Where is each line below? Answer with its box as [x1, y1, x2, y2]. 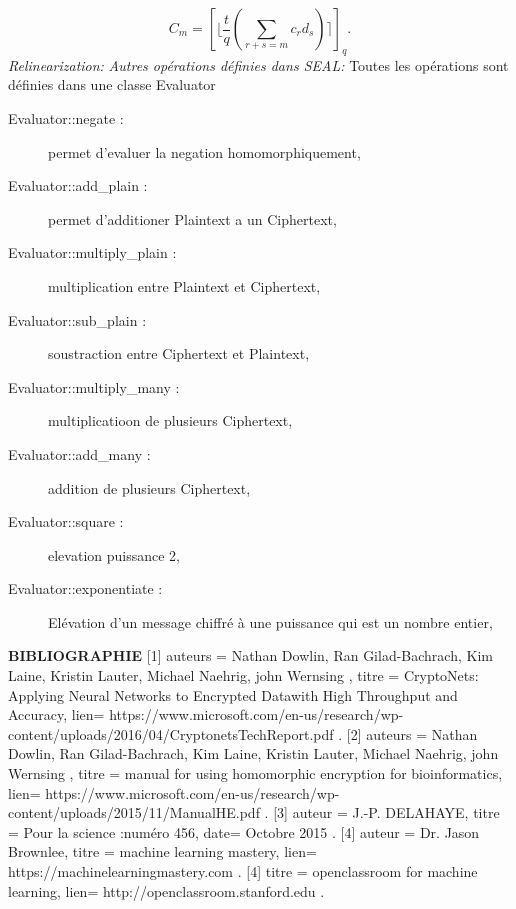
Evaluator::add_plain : [8, 175, 148, 196]
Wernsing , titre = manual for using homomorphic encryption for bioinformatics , [8, 763, 503, 784]
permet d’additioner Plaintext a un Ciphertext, [48, 208, 337, 229]
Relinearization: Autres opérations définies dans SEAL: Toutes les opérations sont [8, 54, 509, 75]
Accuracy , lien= [8, 704, 105, 725]
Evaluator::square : [8, 511, 124, 532]
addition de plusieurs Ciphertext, [48, 477, 251, 498]
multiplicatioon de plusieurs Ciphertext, [48, 410, 293, 431]
